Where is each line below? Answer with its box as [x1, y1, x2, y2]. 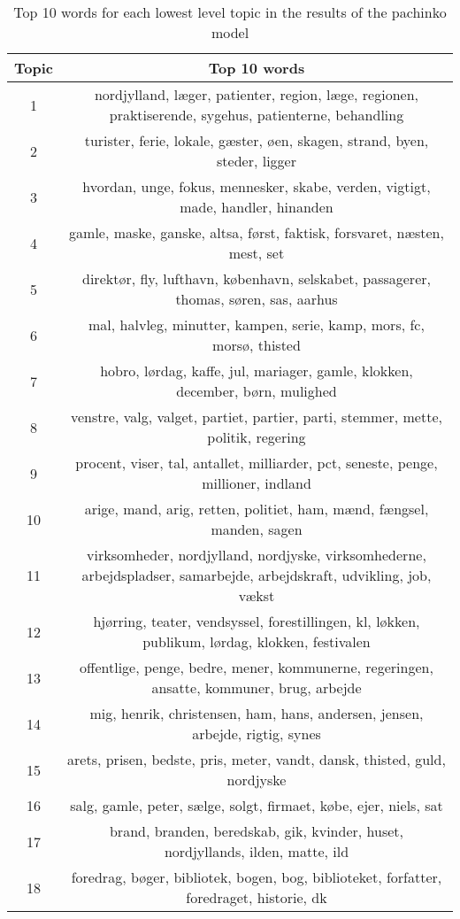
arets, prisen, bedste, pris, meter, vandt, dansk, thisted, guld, [67, 749, 446, 769]
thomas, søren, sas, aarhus [175, 289, 338, 309]
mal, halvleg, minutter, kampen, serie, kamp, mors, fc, [88, 314, 425, 335]
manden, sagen [211, 519, 303, 539]
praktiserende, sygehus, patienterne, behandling [109, 104, 404, 125]
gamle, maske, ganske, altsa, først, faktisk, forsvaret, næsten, [69, 222, 444, 243]
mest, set [228, 243, 285, 263]
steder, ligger [217, 151, 296, 171]
